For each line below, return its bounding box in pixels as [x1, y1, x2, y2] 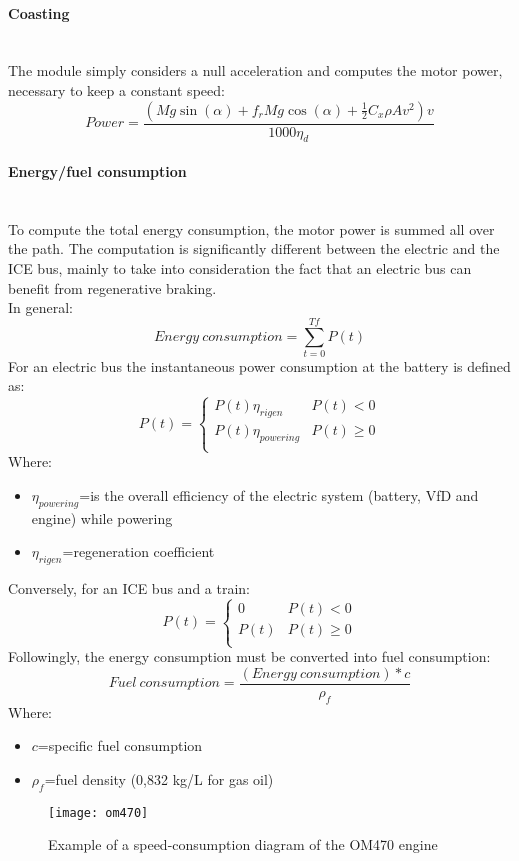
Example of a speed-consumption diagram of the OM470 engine [48, 834, 438, 855]
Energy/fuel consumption [8, 161, 187, 181]
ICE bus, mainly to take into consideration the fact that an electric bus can [8, 257, 472, 278]
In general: [8, 297, 73, 318]
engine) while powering [31, 507, 173, 528]
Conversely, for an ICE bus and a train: [8, 578, 250, 599]
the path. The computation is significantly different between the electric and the [8, 238, 500, 259]
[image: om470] [48, 805, 149, 820]
